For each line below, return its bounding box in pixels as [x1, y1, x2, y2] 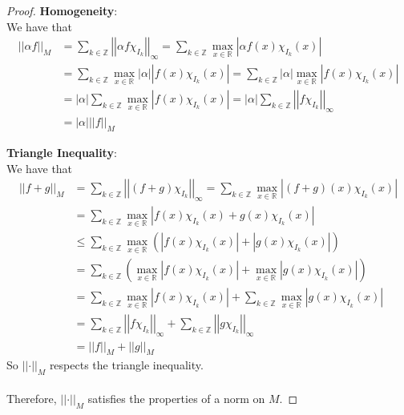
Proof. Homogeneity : [6, 2, 118, 18]
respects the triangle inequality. [49, 357, 204, 373]
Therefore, [6, 389, 57, 406]
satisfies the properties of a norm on [87, 389, 265, 406]
